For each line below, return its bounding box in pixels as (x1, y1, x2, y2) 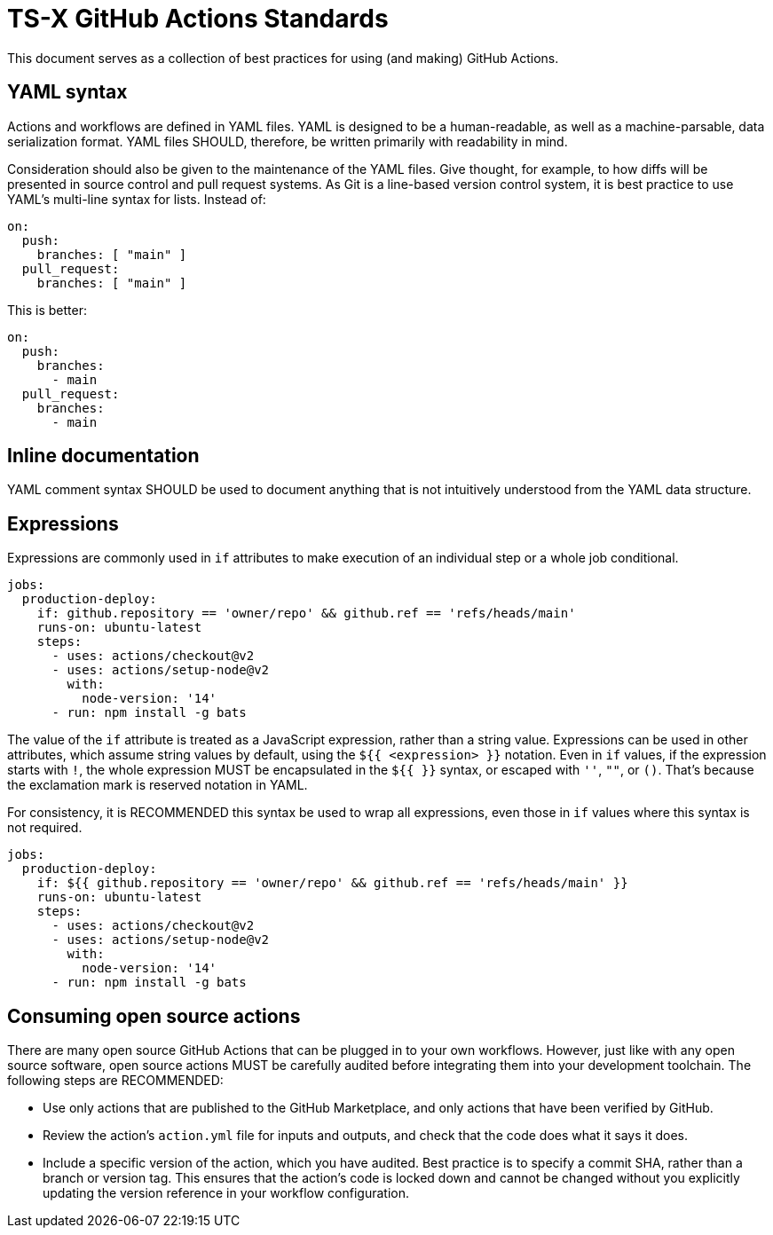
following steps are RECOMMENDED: (7, 1073, 224, 1089)
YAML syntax (7, 81, 128, 104)
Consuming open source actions (7, 1004, 301, 1027)
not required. (7, 820, 83, 836)
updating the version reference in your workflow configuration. (43, 1185, 409, 1201)
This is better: (7, 302, 87, 318)
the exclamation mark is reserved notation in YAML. (7, 777, 308, 793)
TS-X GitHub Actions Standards (7, 4, 389, 34)
